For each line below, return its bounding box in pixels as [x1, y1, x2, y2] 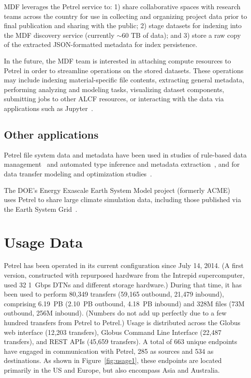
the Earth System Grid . [4, 204, 77, 214]
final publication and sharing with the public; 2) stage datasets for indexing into [4, 20, 242, 31]
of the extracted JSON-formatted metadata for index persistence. [4, 39, 197, 49]
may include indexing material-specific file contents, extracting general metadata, [4, 75, 244, 85]
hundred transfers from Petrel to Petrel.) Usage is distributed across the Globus [4, 317, 241, 327]
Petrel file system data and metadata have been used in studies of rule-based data [4, 149, 247, 159]
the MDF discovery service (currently [4, 30, 115, 40]
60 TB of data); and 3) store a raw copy [122, 30, 241, 40]
